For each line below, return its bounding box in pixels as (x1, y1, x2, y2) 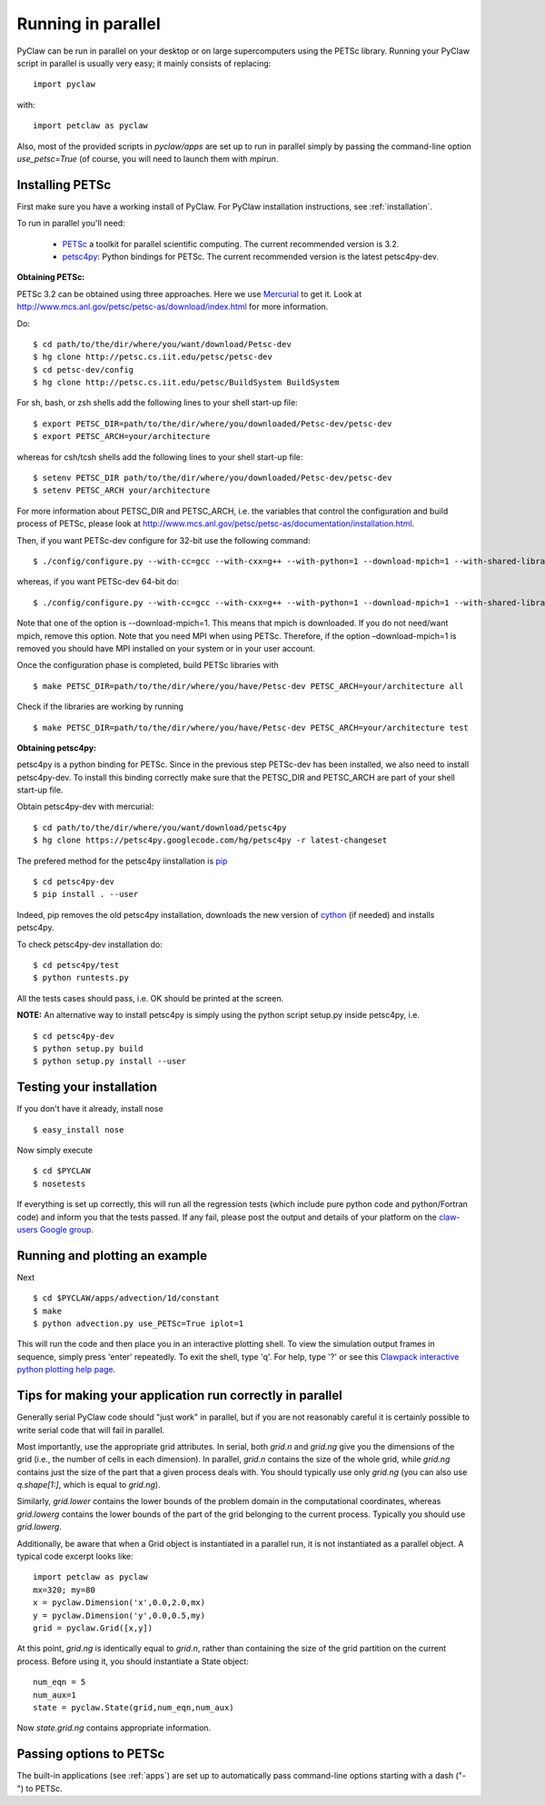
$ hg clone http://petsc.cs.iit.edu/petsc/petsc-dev (33, 352, 272, 363)
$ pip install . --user (33, 889, 139, 900)
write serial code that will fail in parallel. (16, 1424, 165, 1435)
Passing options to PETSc (16, 1746, 165, 1762)
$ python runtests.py (33, 972, 129, 983)
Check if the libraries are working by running (16, 701, 183, 713)
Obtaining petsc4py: (16, 742, 97, 753)
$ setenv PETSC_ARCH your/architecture (33, 485, 211, 495)
